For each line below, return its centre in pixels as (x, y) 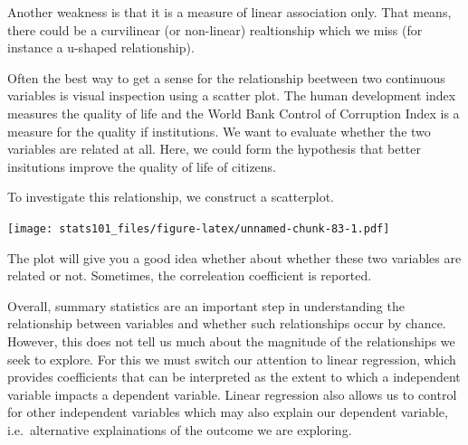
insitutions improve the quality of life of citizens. (142, 166)
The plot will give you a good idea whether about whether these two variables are (234, 257)
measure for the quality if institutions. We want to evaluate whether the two (219, 131)
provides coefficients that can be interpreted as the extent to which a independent (234, 377)
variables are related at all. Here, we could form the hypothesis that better (215, 149)
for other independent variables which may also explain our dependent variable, (228, 412)
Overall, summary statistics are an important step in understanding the (206, 305)
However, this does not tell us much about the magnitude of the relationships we (231, 341)
